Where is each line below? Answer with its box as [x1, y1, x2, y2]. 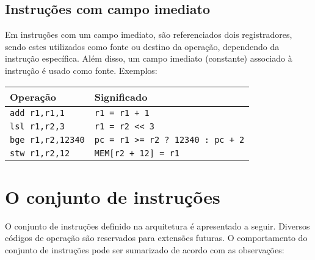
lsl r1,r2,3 [10, 121, 65, 131]
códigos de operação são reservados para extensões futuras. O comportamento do [5, 231, 308, 244]
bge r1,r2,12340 [10, 134, 85, 145]
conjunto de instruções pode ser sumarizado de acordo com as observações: [5, 243, 284, 256]
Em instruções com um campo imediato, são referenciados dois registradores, [5, 28, 292, 41]
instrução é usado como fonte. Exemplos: [5, 63, 157, 76]
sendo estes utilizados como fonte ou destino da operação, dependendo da [5, 40, 280, 52]
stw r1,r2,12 [10, 148, 70, 158]
